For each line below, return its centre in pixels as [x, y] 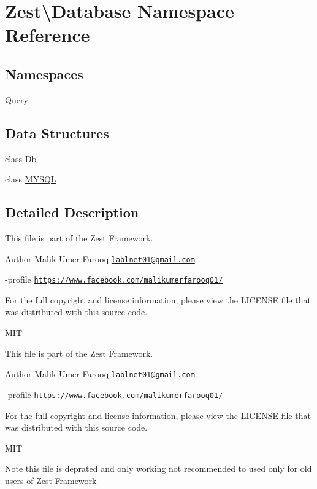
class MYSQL [31, 179]
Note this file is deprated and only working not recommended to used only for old [158, 468]
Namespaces [44, 73]
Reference [48, 35]
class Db [21, 158]
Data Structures [57, 132]
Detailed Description [72, 212]
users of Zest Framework [51, 480]
